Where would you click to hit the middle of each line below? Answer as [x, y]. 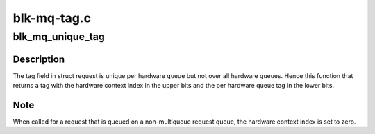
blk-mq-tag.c [52, 18]
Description [39, 59]
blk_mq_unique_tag [59, 37]
